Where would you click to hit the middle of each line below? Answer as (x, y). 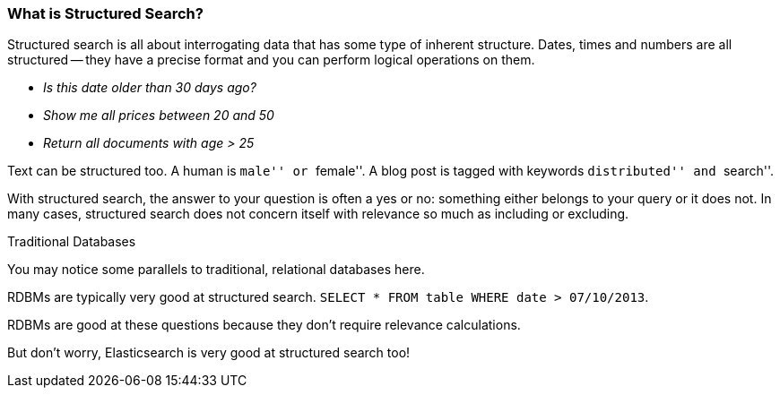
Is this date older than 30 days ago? (150, 88)
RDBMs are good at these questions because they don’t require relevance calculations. (264, 325)
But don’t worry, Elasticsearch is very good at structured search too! (209, 353)
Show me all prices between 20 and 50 (159, 116)
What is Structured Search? (105, 13)
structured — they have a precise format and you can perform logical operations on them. (271, 60)
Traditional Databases (72, 242)
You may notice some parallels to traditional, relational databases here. (216, 270)
